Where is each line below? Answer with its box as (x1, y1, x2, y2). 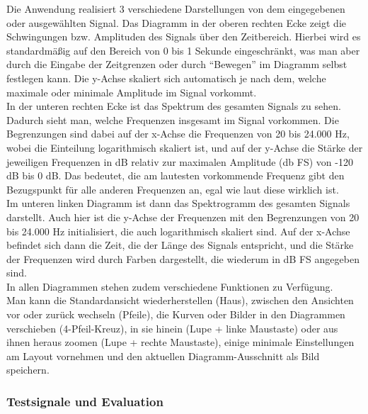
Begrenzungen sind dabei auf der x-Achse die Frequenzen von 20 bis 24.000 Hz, (6, 126, 350, 141)
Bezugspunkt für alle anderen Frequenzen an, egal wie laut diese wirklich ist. (6, 181, 339, 196)
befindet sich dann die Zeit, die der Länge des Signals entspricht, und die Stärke (6, 237, 354, 252)
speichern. (6, 362, 50, 377)
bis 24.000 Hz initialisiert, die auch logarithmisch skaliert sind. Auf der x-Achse (6, 223, 350, 238)
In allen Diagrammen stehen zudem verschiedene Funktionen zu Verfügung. (6, 279, 333, 293)
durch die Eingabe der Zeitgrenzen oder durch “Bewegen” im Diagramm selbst (6, 57, 347, 72)
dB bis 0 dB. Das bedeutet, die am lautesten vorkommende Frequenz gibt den (6, 168, 345, 183)
